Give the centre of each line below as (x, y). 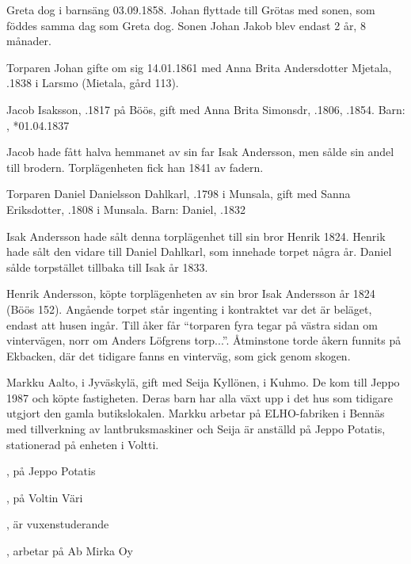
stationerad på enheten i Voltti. (83, 444)
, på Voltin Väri (45, 497)
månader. (29, 41)
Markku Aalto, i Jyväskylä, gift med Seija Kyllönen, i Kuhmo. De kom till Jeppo (203, 382)
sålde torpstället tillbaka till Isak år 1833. (107, 267)
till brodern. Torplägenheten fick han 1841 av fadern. (135, 167)
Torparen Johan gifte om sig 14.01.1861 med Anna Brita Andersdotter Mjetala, (199, 67)
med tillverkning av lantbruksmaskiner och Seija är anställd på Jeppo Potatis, (196, 429)
